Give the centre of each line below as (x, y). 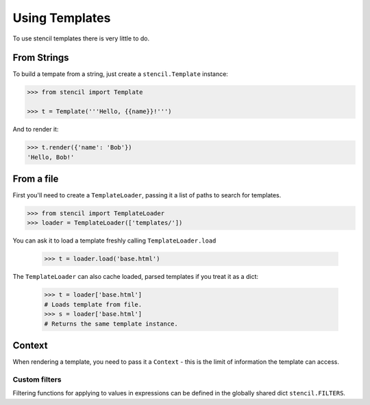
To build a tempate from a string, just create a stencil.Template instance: (121, 74)
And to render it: (36, 130)
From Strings (41, 58)
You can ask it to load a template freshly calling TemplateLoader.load (114, 241)
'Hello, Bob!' (51, 157)
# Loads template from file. (93, 304)
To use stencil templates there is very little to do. (81, 38)
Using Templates (62, 18)
